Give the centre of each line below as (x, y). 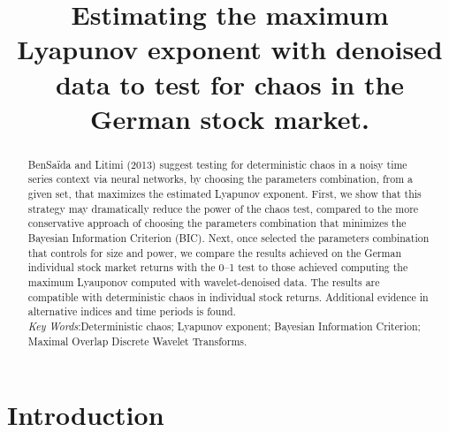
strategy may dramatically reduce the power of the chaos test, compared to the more (223, 208)
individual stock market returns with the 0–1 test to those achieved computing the (218, 267)
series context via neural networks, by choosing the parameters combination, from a (220, 179)
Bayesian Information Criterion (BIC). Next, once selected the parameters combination (228, 238)
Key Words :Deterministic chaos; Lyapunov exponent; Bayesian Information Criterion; (224, 326)
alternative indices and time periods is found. (132, 311)
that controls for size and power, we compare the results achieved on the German (215, 252)
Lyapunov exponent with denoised (230, 49)
